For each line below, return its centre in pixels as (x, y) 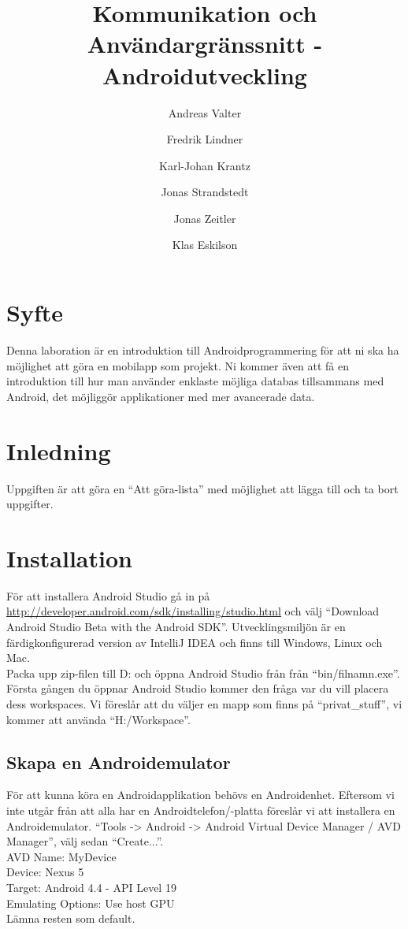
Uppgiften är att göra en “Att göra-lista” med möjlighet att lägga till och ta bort (202, 488)
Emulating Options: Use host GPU (91, 903)
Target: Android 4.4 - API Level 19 (91, 887)
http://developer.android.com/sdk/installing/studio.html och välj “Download (193, 611)
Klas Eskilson (205, 245)
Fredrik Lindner (205, 139)
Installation (69, 557)
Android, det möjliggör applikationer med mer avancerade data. (161, 396)
